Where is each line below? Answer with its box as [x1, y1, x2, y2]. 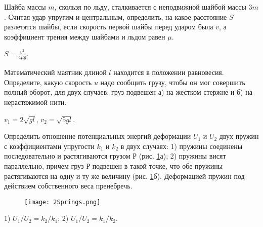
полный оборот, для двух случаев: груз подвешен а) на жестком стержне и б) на [4, 87, 252, 97]
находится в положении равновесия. [113, 67, 224, 78]
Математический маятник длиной [4, 67, 107, 78]
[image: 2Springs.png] [24, 198, 101, 206]
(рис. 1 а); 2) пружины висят [139, 150, 226, 161]
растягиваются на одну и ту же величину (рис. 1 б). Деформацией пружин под [4, 170, 245, 181]
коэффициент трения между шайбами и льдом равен [4, 31, 165, 42]
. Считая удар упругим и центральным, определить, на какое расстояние [4, 11, 227, 22]
